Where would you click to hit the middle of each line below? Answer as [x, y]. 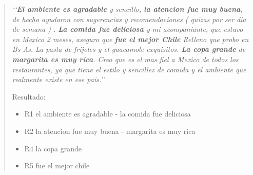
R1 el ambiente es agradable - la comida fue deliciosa [108, 114]
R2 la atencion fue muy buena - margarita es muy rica [110, 131]
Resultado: [29, 96]
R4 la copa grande [53, 148]
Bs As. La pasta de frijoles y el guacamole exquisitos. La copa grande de [129, 49]
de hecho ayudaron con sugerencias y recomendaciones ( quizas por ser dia [129, 19]
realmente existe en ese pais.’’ [59, 79]
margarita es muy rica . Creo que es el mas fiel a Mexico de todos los [125, 59]
